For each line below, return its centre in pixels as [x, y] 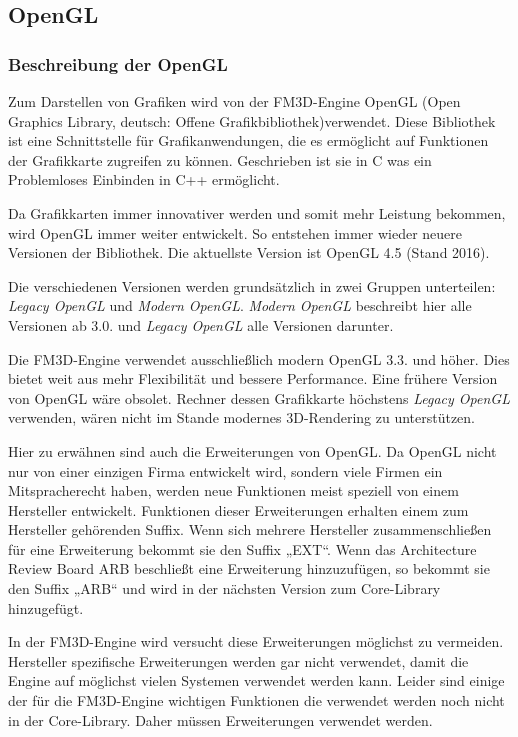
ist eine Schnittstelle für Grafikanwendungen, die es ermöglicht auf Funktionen [248, 140]
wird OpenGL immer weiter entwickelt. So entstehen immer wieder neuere [235, 232]
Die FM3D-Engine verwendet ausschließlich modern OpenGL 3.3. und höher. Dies [259, 358]
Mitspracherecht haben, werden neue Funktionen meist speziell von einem [233, 490]
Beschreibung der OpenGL [118, 63]
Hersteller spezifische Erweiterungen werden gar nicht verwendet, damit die [238, 660]
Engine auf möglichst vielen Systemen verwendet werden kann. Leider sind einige [256, 680]
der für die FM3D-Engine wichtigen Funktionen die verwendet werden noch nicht [256, 700]
